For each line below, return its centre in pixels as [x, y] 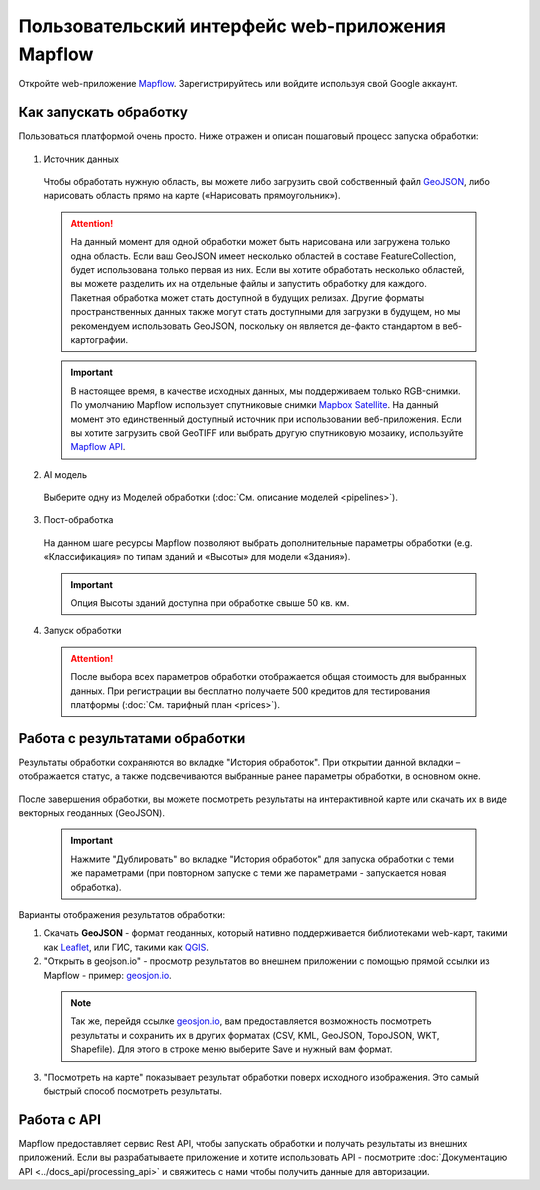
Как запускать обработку [103, 112]
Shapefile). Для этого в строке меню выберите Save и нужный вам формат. [231, 1049]
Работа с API [60, 1119]
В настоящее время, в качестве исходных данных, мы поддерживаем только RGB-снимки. [265, 391]
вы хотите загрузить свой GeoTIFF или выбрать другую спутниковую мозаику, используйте [267, 432]
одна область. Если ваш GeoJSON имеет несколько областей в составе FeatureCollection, [263, 256]
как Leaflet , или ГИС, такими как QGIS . [126, 947]
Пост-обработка [78, 520]
